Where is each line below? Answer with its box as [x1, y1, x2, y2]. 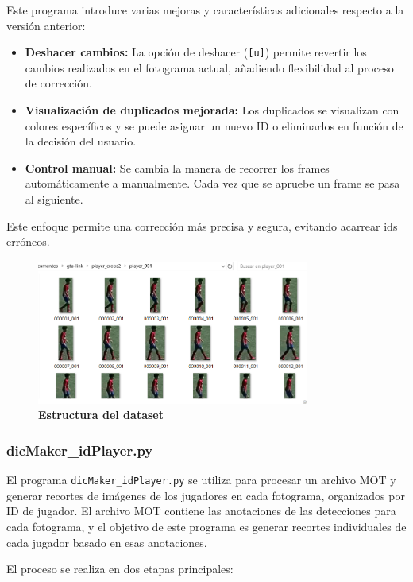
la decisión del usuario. [25, 133, 137, 149]
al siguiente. [25, 191, 83, 207]
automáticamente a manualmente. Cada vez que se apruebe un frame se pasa [25, 175, 400, 192]
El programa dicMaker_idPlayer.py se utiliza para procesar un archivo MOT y [6, 471, 396, 488]
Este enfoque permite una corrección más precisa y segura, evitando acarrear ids [6, 217, 398, 234]
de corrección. [25, 75, 92, 91]
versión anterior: [6, 17, 86, 33]
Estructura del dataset [38, 406, 164, 423]
